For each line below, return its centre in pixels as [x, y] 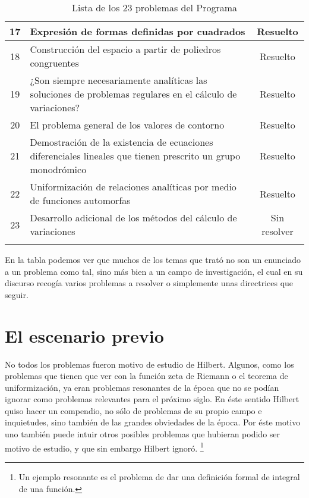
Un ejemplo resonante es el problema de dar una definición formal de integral [159, 476]
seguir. [17, 294]
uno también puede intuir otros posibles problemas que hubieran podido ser [143, 434]
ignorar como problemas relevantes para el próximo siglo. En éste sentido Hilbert [152, 399]
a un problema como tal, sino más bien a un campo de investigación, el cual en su [154, 271]
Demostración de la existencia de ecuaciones [122, 142]
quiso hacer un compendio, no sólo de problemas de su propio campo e [133, 410]
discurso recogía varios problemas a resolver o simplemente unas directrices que [149, 283]
